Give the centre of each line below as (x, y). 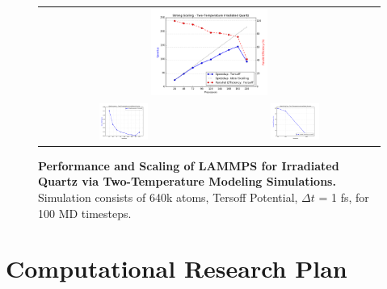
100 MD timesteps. (85, 213)
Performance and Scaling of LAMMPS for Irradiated (189, 165)
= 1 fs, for (344, 197)
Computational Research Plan (177, 268)
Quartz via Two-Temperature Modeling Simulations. (187, 181)
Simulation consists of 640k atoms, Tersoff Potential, (168, 197)
